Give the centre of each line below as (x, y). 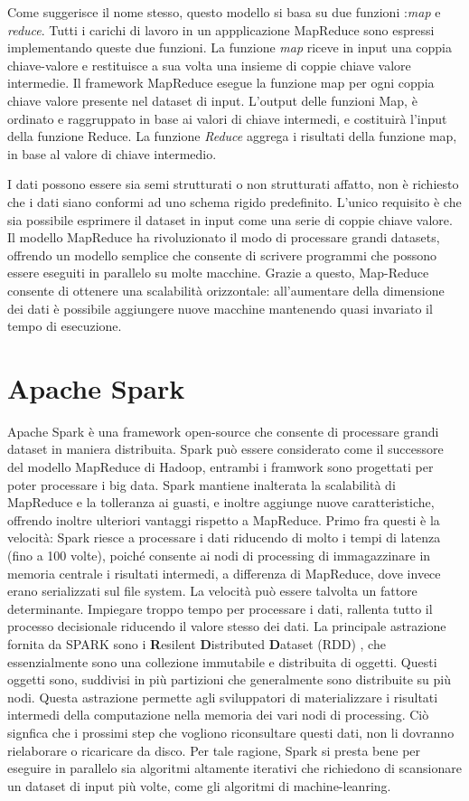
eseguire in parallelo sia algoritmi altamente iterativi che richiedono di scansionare (234, 768)
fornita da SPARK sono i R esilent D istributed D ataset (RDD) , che (197, 643)
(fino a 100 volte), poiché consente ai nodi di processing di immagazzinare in (219, 555)
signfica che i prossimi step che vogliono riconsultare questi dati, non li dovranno (231, 732)
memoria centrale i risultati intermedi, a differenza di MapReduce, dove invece (224, 573)
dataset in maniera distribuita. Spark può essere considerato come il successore (225, 449)
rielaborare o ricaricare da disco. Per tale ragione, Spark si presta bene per (214, 750)
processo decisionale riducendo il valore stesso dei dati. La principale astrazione (227, 626)
